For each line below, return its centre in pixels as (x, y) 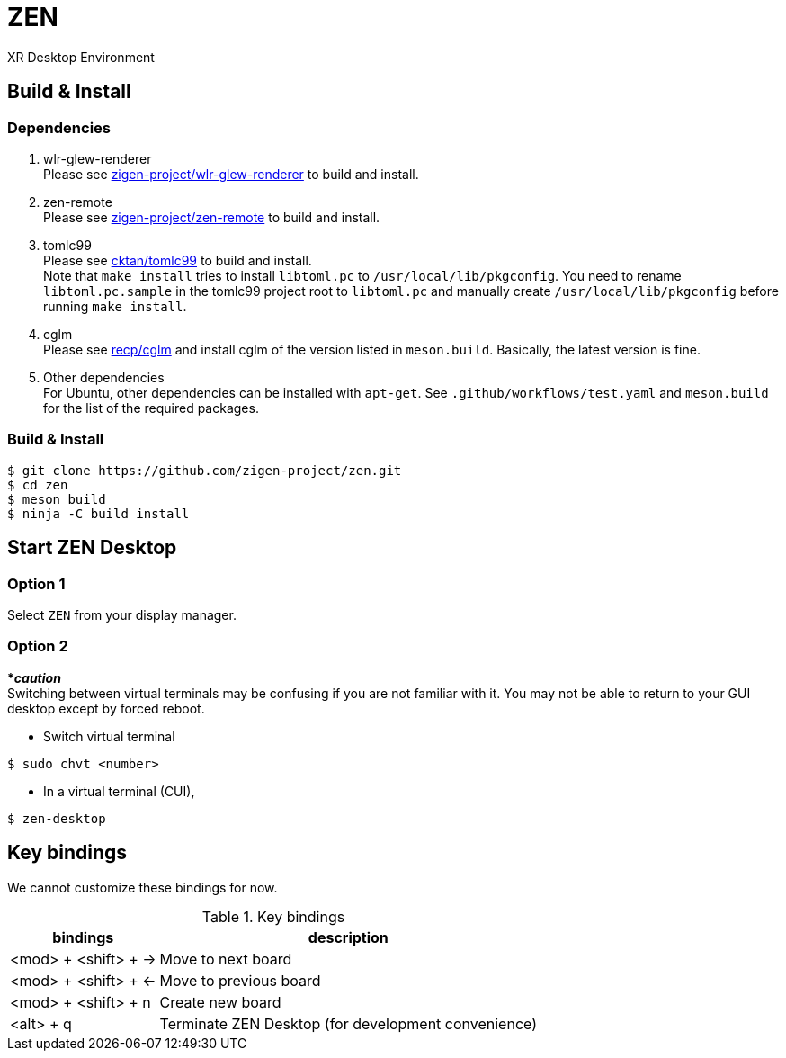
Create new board (220, 1002)
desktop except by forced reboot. (106, 708)
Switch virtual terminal (109, 736)
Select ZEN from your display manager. (122, 614)
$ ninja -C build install (98, 513)
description (348, 937)
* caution (34, 677)
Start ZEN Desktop (92, 548)
